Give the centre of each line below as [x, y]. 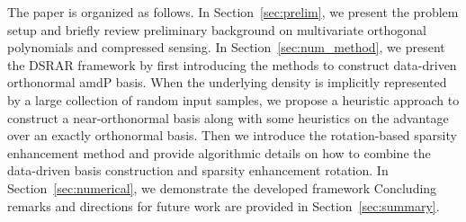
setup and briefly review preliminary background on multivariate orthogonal [217, 29]
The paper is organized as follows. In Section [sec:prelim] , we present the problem [233, 12]
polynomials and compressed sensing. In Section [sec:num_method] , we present [226, 47]
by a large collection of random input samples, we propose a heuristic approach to [233, 99]
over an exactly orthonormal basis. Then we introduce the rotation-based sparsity [232, 135]
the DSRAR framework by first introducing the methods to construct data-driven [232, 64]
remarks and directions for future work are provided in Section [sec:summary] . [224, 205]
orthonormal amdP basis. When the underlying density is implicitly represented [227, 82]
